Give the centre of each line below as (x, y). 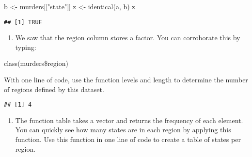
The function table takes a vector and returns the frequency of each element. (129, 120)
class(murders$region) (36, 63)
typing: (26, 47)
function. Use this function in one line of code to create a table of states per (128, 139)
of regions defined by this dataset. (54, 89)
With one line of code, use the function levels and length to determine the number (126, 80)
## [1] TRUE (23, 22)
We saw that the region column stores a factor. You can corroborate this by (128, 38)
